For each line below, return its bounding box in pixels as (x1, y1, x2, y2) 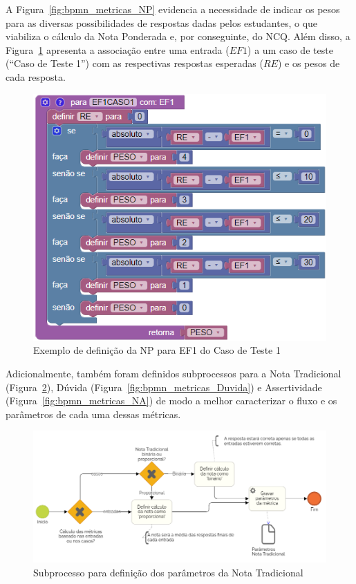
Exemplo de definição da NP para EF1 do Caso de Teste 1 (33, 343, 281, 357)
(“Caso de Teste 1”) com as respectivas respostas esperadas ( (6, 56, 263, 70)
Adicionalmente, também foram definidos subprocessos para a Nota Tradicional (6, 366, 341, 381)
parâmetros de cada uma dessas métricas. (6, 406, 181, 421)
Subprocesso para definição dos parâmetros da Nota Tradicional (33, 565, 303, 580)
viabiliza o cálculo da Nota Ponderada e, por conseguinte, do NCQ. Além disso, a (6, 29, 350, 44)
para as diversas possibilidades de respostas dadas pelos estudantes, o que (6, 15, 318, 30)
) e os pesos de (277, 56, 340, 70)
